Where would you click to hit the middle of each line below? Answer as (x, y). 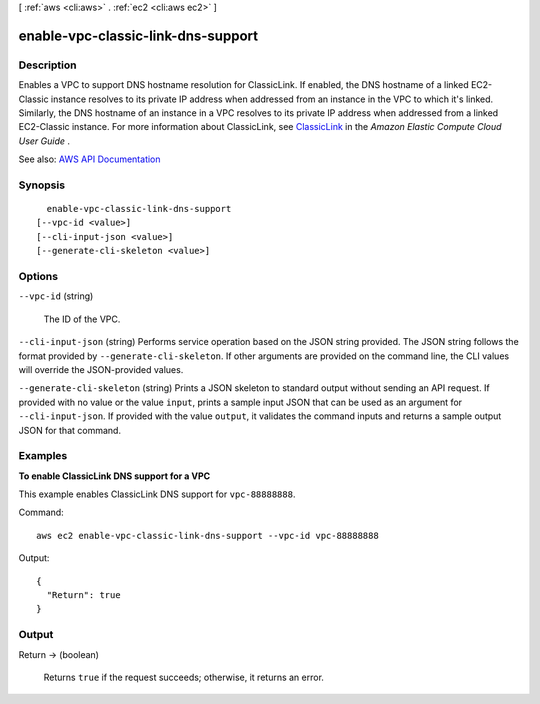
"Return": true (83, 594)
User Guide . (44, 141)
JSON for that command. (70, 430)
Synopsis (41, 185)
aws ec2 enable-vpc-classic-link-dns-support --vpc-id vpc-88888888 (207, 535)
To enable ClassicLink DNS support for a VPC (114, 476)
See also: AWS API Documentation (89, 159)
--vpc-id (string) (56, 296)
